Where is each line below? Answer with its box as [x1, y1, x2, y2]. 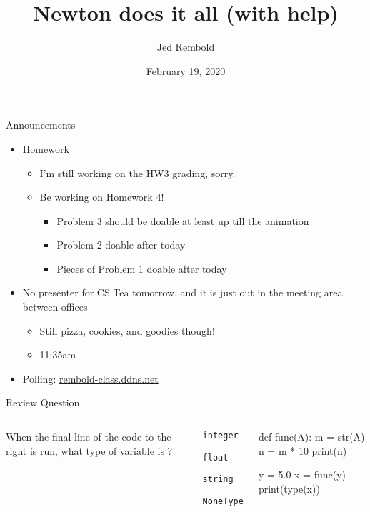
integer [202, 431, 239, 441]
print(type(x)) [258, 481, 320, 496]
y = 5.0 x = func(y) [258, 467, 346, 482]
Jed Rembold [156, 39, 215, 54]
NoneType [202, 496, 244, 506]
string [202, 474, 234, 485]
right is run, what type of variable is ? [6, 443, 173, 458]
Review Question [6, 395, 80, 410]
